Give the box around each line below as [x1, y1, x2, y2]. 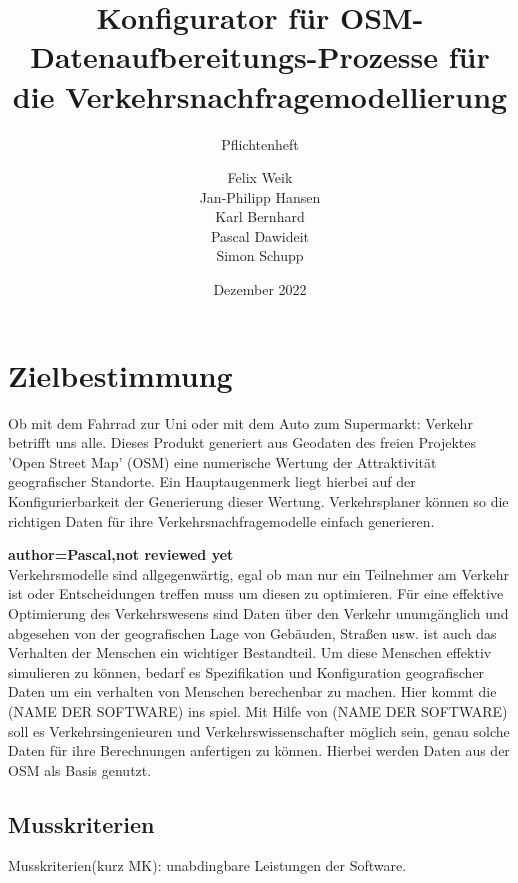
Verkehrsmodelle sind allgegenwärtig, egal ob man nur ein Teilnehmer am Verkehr [8, 563, 509, 584]
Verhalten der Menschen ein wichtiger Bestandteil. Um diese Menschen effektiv [8, 642, 492, 663]
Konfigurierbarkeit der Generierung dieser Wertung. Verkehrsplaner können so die [8, 490, 509, 511]
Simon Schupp [216, 245, 304, 266]
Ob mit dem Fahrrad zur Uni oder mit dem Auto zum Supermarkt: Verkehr [8, 412, 473, 433]
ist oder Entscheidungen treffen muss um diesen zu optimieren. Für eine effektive [8, 583, 504, 604]
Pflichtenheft [221, 133, 299, 154]
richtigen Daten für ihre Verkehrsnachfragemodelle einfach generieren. [8, 510, 435, 531]
